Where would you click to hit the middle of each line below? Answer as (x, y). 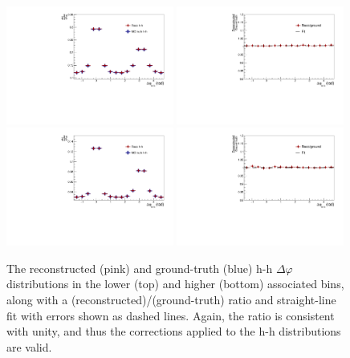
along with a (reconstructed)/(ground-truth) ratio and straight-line (171, 299)
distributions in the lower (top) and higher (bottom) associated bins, (175, 284)
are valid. (29, 346)
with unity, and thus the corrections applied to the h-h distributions (174, 331)
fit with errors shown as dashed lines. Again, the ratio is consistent (171, 315)
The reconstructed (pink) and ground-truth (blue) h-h (140, 268)
